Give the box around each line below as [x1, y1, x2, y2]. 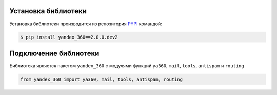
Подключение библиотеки [9, 49, 100, 58]
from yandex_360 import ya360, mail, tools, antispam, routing [20, 76, 183, 82]
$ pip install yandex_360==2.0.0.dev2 [20, 34, 118, 40]
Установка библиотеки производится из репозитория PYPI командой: [9, 21, 163, 27]
